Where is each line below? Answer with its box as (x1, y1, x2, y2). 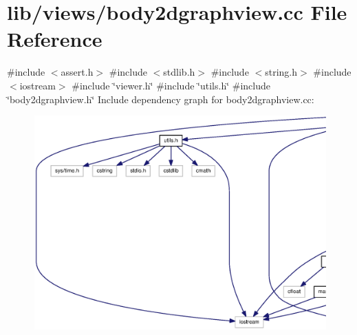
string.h (265, 65, 298, 79)
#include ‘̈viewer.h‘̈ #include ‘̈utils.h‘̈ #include (72, 78, 270, 92)
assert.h (61, 65, 94, 79)
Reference (7, 25, 102, 53)
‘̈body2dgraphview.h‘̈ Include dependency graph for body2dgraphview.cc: (7, 91, 314, 106)
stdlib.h (163, 65, 195, 79)
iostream (19, 78, 56, 92)
